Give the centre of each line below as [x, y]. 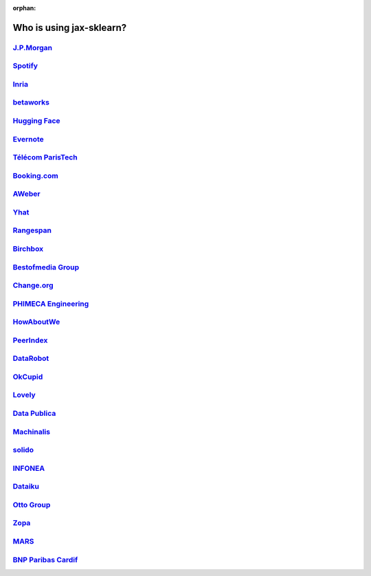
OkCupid [28, 377]
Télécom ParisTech [45, 157]
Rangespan [32, 230]
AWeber [26, 194]
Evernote [28, 139]
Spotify [25, 66]
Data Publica [34, 414]
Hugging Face [37, 121]
